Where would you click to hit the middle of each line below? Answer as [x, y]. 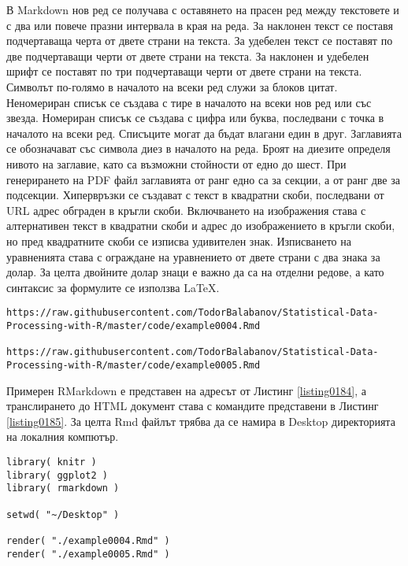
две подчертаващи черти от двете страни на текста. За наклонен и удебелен [188, 55]
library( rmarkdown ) [63, 488]
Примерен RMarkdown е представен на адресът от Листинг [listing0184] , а [186, 390]
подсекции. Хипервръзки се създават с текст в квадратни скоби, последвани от [195, 195]
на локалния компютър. [63, 437]
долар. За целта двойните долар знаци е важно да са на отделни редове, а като [195, 272]
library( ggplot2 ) [57, 475]
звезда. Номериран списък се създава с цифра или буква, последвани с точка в [195, 118]
